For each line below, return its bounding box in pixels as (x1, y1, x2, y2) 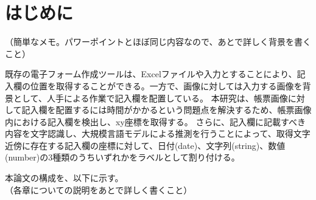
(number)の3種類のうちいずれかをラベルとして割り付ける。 (5, 151, 240, 164)
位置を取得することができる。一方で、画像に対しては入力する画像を (30, 79, 303, 92)
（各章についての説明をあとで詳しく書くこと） (5, 183, 192, 196)
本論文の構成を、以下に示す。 (5, 171, 124, 184)
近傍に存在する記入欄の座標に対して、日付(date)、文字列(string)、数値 (5, 139, 286, 151)
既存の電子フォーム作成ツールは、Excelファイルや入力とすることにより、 (5, 67, 297, 80)
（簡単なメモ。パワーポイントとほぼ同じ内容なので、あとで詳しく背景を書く (5, 35, 312, 48)
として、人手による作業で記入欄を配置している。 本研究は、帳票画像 (13, 91, 288, 104)
